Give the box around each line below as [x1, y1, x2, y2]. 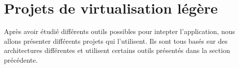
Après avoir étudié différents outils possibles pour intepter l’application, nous [4, 26, 235, 36]
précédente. [4, 54, 38, 65]
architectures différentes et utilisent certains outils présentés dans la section [4, 45, 230, 55]
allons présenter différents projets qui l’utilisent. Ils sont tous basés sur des [4, 35, 228, 46]
